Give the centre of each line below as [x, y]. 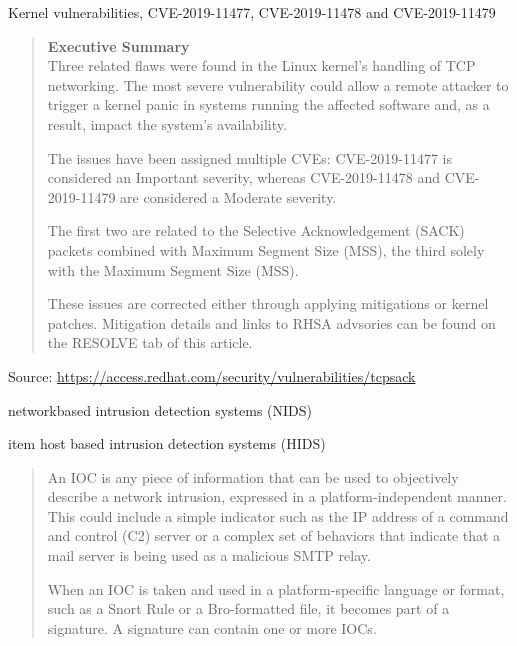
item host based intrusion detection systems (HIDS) [167, 443]
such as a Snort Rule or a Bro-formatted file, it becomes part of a [248, 608]
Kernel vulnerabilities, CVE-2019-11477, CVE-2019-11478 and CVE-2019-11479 [252, 12]
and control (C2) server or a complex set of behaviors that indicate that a [274, 535]
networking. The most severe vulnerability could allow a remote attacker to [278, 84]
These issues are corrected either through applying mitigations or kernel [268, 303]
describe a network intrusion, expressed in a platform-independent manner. [277, 496]
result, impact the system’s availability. [167, 123]
